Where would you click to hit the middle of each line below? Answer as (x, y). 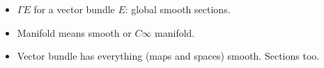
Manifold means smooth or (74, 32)
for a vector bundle (74, 9)
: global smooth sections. (178, 9)
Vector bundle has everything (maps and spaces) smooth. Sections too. (168, 56)
